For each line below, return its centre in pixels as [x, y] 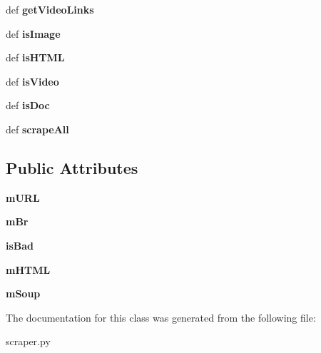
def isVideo [32, 81]
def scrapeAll [37, 129]
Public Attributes [72, 167]
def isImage [33, 33]
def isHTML [35, 57]
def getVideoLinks [50, 9]
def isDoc [28, 105]
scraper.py [28, 341]
